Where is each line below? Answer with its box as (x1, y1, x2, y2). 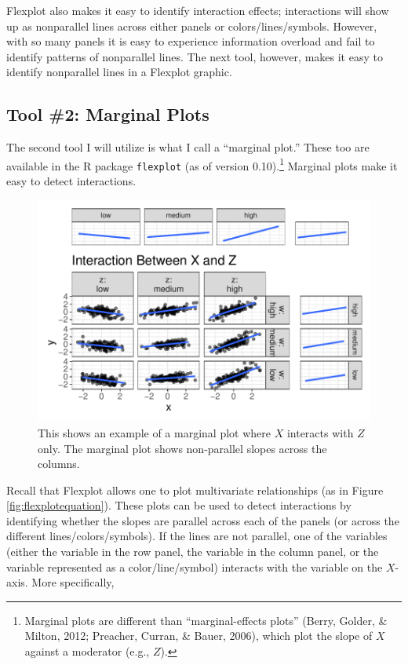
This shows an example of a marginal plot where (38, 424, 271, 440)
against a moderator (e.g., (24, 643, 150, 660)
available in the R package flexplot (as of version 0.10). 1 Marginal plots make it (6, 155, 398, 174)
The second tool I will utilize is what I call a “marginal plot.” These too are (6, 139, 370, 155)
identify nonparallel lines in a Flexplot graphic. (6, 64, 232, 80)
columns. (38, 455, 80, 472)
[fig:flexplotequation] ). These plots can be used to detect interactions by (6, 497, 352, 513)
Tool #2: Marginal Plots (6, 102, 209, 126)
